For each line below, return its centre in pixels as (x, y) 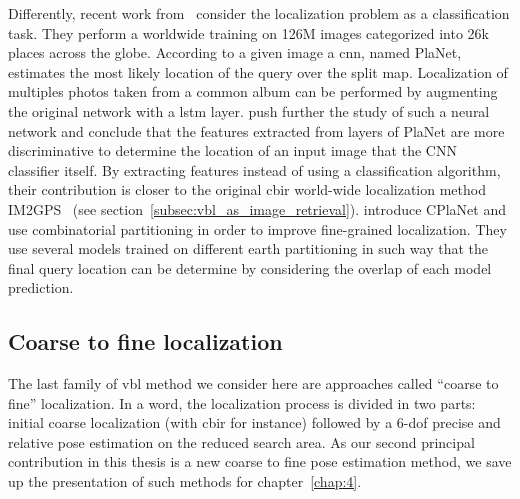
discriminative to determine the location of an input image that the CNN (232, 150)
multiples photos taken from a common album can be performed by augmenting (253, 91)
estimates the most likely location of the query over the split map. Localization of (258, 71)
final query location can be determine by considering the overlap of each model (250, 267)
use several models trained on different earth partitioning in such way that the (248, 248)
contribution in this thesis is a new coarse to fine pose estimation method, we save (260, 461)
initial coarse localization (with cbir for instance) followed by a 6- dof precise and (254, 422)
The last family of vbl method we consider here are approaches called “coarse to (253, 383)
